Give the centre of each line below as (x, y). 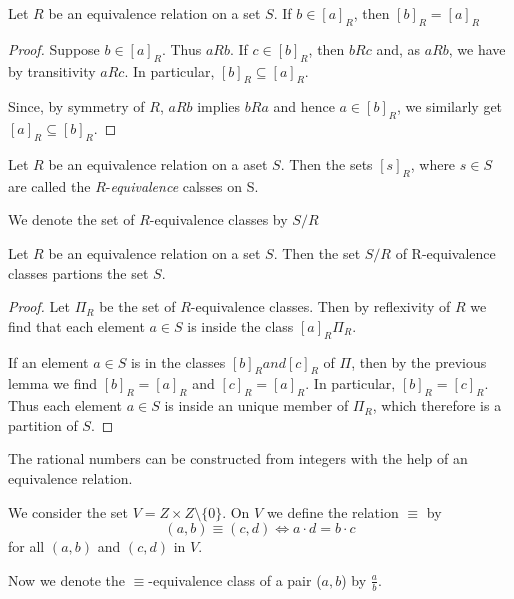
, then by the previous (419, 361)
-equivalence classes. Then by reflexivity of (320, 306)
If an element (48, 361)
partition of (43, 424)
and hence (304, 106)
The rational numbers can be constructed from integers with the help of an (238, 458)
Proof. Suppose (54, 48)
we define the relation (332, 511)
